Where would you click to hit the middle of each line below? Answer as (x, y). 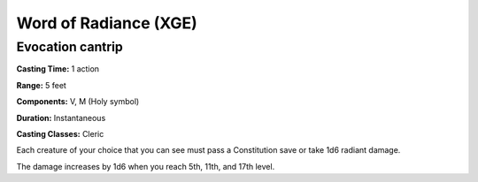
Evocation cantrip (69, 47)
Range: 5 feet (41, 85)
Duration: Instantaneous (61, 118)
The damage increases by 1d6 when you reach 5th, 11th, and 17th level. (146, 166)
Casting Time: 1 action (58, 69)
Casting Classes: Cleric (60, 133)
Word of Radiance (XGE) (107, 23)
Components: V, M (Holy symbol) (78, 102)
